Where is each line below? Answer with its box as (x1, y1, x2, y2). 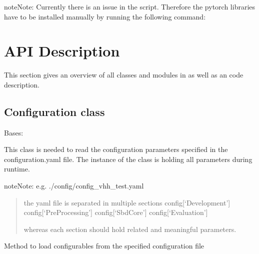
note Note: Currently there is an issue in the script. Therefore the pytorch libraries (4, 1, 255, 11)
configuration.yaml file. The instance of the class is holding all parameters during (4, 153, 252, 164)
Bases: (4, 127, 23, 137)
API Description (4, 40, 120, 61)
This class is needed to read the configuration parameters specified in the (4, 144, 228, 154)
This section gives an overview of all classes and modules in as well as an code (4, 69, 243, 80)
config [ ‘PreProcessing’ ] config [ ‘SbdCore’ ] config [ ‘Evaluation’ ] (23, 207, 208, 217)
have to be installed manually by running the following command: (4, 11, 206, 21)
